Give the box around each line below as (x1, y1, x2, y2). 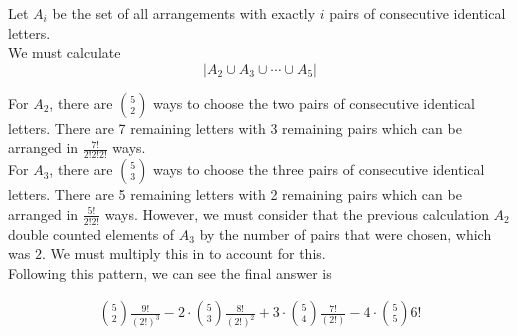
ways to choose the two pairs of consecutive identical (153, 92, 476, 113)
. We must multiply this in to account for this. (41, 243, 326, 264)
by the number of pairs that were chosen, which (199, 223, 492, 244)
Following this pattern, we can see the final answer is (8, 262, 332, 283)
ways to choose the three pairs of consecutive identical (153, 159, 485, 180)
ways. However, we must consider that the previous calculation (104, 203, 489, 224)
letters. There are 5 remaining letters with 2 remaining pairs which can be (8, 184, 462, 205)
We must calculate (8, 42, 121, 63)
